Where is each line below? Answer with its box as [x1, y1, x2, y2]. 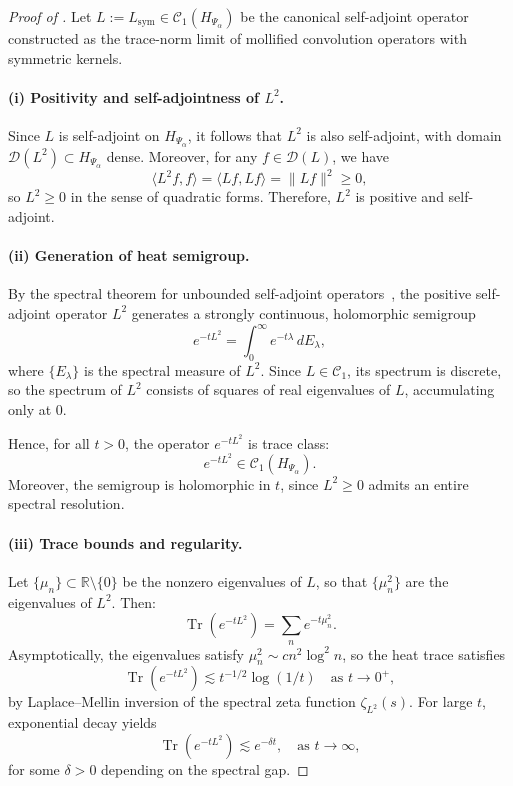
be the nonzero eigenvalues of [122, 570, 302, 591]
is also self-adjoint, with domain [306, 124, 502, 145]
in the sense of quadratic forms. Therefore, [70, 186, 331, 207]
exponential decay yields [8, 712, 157, 733]
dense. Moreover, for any [106, 145, 258, 166]
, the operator [125, 432, 210, 453]
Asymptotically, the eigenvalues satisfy [8, 643, 244, 664]
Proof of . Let [8, 6, 92, 26]
